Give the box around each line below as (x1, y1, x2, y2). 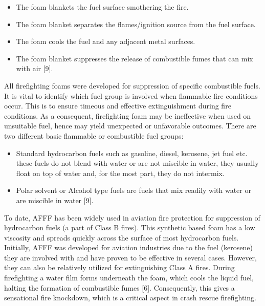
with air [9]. (16, 63, 53, 74)
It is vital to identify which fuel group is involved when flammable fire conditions (4, 90, 258, 101)
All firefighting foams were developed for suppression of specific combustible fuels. (4, 80, 260, 91)
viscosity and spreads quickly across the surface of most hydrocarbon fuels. (4, 232, 239, 243)
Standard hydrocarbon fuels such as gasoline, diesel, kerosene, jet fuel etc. (16, 147, 248, 158)
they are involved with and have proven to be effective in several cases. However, (4, 252, 257, 263)
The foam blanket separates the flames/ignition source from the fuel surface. (16, 18, 256, 29)
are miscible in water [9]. (16, 194, 94, 205)
